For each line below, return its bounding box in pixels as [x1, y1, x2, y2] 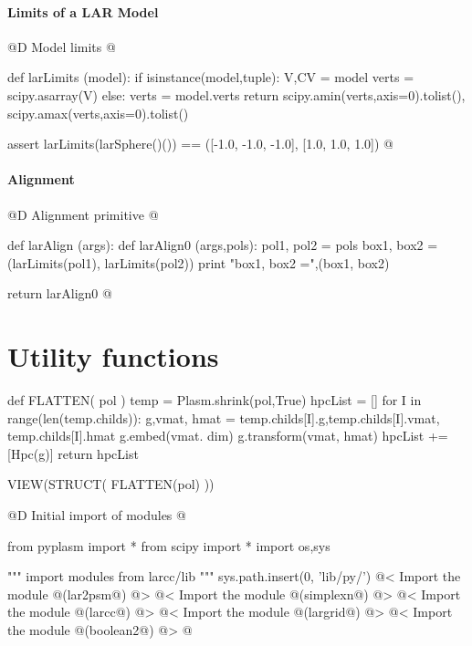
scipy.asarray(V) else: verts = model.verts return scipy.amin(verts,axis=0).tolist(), [7, 85, 466, 104]
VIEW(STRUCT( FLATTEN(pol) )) [7, 474, 215, 494]
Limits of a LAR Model [7, 2, 159, 21]
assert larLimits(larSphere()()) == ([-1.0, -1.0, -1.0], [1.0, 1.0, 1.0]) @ [7, 134, 393, 153]
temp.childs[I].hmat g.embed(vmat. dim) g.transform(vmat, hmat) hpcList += [7, 426, 448, 445]
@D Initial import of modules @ [7, 505, 186, 525]
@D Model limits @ [7, 36, 116, 56]
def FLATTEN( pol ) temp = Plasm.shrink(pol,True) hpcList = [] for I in [7, 391, 422, 410]
